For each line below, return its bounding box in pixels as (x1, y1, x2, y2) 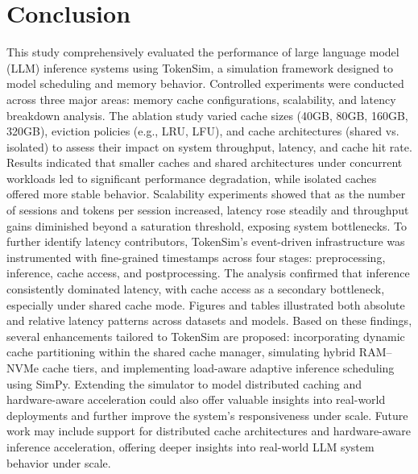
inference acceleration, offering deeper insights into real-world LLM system (6, 438, 375, 455)
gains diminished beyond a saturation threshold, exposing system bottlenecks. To (6, 217, 407, 234)
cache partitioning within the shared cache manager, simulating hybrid (6, 343, 356, 360)
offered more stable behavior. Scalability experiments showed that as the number (6, 185, 406, 202)
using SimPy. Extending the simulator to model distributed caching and (6, 375, 362, 392)
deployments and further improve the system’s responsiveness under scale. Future (6, 406, 408, 423)
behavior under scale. (6, 454, 111, 471)
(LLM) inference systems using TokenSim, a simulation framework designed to (6, 59, 394, 76)
